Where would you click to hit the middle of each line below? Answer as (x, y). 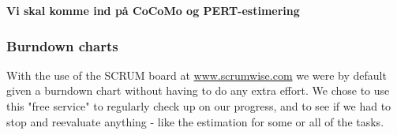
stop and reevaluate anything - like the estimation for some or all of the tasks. (195, 121)
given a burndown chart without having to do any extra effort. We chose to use (198, 90)
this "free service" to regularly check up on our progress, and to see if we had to (199, 106)
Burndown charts (62, 45)
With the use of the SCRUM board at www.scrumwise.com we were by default (197, 75)
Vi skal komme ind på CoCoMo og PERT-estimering (153, 10)
